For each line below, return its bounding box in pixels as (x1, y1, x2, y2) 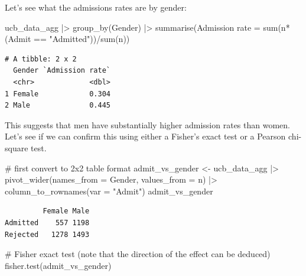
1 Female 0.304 (5, 89, 110, 98)
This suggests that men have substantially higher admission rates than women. (5, 118, 290, 131)
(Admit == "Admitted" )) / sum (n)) (5, 33, 130, 45)
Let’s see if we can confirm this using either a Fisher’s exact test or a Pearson (5, 130, 286, 142)
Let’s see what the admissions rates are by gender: (5, 1, 187, 13)
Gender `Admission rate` (13, 66, 110, 75)
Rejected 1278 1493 (5, 230, 90, 239)
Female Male (43, 207, 90, 216)
